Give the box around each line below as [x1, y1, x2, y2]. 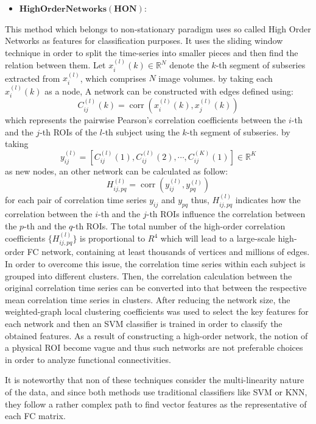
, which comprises [80, 71, 146, 84]
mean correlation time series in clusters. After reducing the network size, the [5, 293, 290, 306]
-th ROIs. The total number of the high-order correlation [72, 219, 286, 232]
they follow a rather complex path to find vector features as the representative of [5, 397, 307, 410]
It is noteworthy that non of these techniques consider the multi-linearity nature [5, 373, 304, 386]
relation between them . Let [5, 59, 106, 71]
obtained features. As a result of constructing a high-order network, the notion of [5, 329, 308, 342]
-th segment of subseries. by [186, 125, 290, 138]
